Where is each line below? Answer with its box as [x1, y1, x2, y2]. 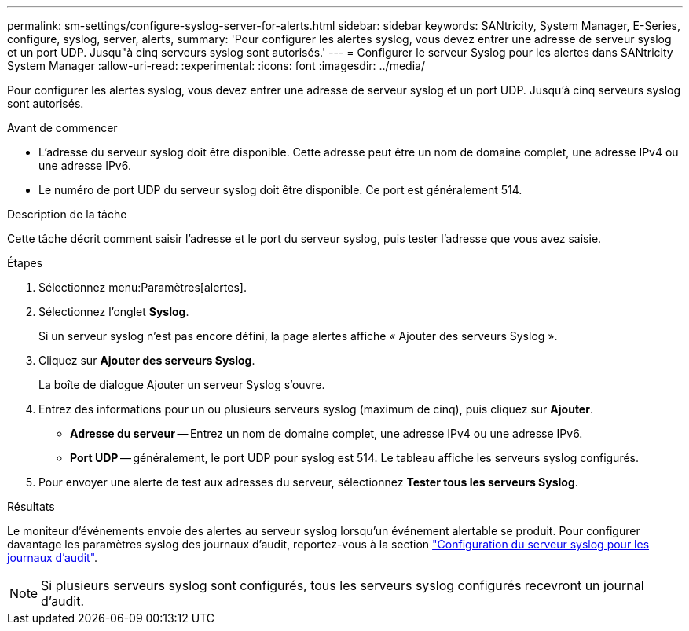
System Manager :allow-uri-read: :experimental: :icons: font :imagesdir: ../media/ [7, 59, 425, 72]
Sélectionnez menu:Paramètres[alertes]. [38, 281, 247, 294]
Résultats [7, 500, 55, 513]
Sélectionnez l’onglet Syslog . [38, 305, 189, 318]
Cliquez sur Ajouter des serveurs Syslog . [38, 354, 255, 367]
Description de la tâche [7, 207, 127, 221]
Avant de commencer [7, 121, 118, 134]
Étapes [7, 256, 43, 270]
